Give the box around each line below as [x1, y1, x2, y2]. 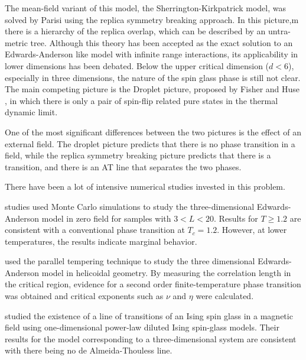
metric [5, 36, 28, 48]
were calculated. [196, 290, 254, 302]
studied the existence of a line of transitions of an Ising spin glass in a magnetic [5, 309, 293, 322]
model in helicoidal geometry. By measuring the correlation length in [41, 266, 291, 278]
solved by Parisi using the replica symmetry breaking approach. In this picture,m [5, 13, 299, 25]
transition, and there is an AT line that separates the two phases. [5, 160, 242, 173]
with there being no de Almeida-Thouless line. [5, 344, 172, 356]
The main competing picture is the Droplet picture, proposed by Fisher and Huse [5, 83, 300, 95]
